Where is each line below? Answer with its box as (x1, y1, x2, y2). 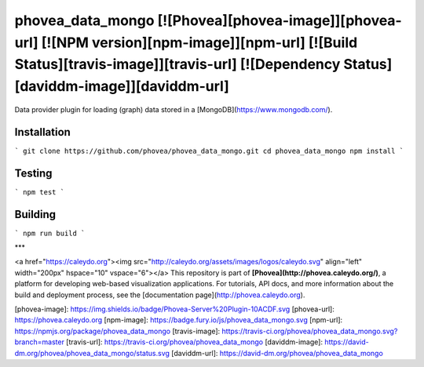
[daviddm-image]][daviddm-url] (14, 78, 229, 96)
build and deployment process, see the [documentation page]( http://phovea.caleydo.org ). (14, 290, 305, 300)
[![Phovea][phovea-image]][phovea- (157, 12, 402, 29)
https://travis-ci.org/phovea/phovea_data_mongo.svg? (221, 326, 398, 336)
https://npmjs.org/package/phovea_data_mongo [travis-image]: (14, 326, 221, 336)
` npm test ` (14, 187, 65, 196)
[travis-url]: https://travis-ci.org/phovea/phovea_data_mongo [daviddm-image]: (65, 337, 323, 347)
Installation (14, 125, 71, 139)
